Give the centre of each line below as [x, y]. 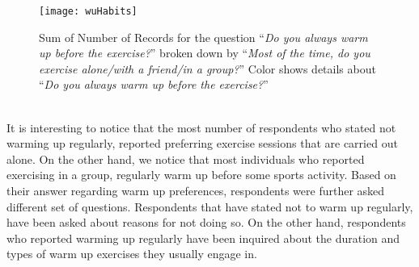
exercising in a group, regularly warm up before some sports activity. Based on [201, 175]
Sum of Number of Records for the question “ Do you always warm [203, 37]
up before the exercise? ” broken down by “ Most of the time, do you [205, 53]
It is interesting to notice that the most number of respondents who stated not [201, 127]
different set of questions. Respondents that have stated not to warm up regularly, [210, 206]
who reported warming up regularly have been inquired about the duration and [203, 238]
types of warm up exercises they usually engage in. [132, 254]
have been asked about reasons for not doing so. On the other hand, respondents [206, 222]
